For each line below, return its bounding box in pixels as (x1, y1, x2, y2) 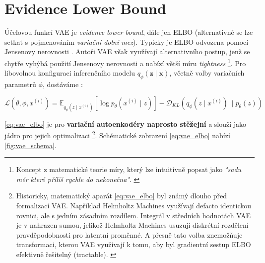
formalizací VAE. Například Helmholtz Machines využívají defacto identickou (16, 200, 252, 210)
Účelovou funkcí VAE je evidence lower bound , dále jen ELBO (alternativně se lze (4, 27, 253, 37)
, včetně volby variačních (169, 68, 245, 78)
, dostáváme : (42, 79, 83, 89)
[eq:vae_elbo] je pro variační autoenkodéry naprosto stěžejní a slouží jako (4, 118, 247, 129)
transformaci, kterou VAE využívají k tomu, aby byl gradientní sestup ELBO (16, 239, 251, 250)
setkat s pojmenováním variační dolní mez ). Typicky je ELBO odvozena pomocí (4, 36, 249, 47)
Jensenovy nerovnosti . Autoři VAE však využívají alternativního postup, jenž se (4, 46, 250, 57)
